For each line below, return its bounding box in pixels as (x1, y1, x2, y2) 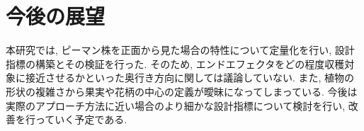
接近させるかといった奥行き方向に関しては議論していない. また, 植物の (25, 70, 354, 85)
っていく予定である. (35, 112, 127, 127)
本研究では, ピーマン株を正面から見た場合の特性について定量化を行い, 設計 (6, 42, 355, 57)
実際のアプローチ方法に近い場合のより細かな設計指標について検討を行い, (6, 98, 346, 113)
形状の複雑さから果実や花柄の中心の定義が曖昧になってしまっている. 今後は (6, 84, 358, 98)
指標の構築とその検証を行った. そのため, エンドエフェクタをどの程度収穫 (6, 56, 345, 71)
